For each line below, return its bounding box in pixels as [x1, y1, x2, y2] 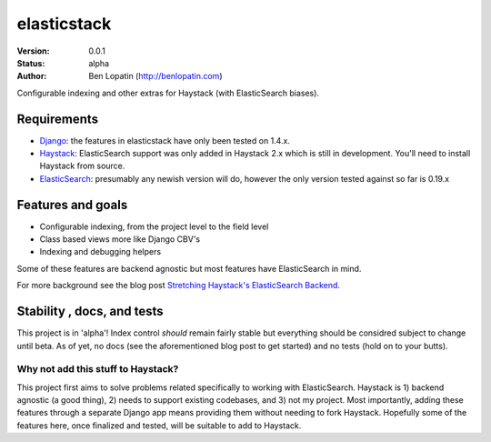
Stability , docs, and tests [16, 304, 164, 319]
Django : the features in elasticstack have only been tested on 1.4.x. [39, 135, 291, 146]
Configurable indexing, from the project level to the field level [39, 221, 269, 232]
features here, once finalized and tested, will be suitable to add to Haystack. [16, 419, 302, 431]
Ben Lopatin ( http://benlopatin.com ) [88, 71, 223, 82]
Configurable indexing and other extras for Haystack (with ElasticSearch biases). [16, 87, 320, 98]
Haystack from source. [39, 160, 125, 172]
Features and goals [16, 196, 128, 213]
